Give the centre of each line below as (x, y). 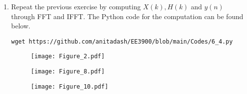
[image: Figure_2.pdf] (68, 57)
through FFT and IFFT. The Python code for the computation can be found (127, 16)
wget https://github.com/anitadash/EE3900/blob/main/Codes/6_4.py (122, 41)
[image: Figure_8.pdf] (68, 72)
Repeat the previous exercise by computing (76, 6)
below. (21, 26)
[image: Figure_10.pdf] (69, 86)
